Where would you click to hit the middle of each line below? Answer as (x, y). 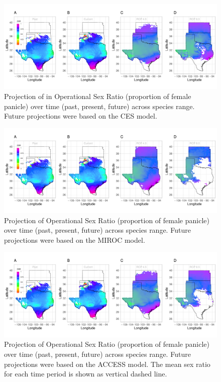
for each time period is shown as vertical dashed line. (86, 374)
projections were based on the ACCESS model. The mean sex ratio (107, 364)
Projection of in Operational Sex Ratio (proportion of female (98, 96)
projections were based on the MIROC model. (75, 240)
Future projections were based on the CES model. (81, 116)
